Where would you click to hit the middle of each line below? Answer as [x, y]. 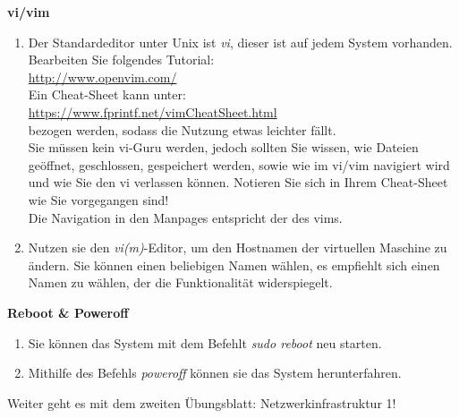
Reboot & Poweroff [68, 312]
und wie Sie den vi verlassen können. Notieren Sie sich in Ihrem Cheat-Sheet [238, 182]
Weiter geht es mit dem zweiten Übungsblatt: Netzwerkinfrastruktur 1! [202, 402]
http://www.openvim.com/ [102, 77]
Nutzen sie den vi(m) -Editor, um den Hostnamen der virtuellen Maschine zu [238, 247]
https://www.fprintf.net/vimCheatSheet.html [153, 111]
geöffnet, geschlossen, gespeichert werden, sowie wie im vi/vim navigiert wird [239, 164]
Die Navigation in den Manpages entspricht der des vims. [185, 217]
